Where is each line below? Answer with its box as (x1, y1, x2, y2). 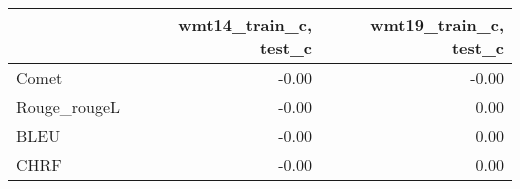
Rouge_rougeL (16, 95, 121, 118)
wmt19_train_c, (370, 13, 504, 36)
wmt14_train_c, (178, 13, 313, 36)
